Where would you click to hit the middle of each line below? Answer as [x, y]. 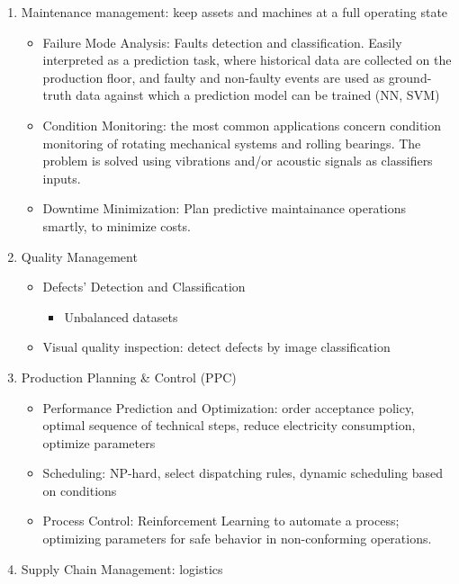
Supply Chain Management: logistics [122, 568]
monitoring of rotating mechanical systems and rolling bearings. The [232, 143]
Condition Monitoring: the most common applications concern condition [242, 125]
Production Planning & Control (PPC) [129, 377]
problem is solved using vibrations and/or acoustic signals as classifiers [238, 161]
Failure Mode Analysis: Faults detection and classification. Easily [222, 42]
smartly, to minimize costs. [117, 225]
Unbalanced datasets [121, 316]
